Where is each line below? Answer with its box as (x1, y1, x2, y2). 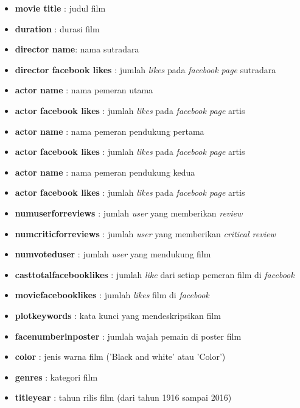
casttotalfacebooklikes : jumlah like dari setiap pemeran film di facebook (15, 268, 295, 281)
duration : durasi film (15, 22, 100, 35)
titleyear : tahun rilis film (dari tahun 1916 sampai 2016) (15, 391, 232, 404)
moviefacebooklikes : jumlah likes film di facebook (15, 288, 209, 301)
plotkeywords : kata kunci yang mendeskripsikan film (15, 309, 221, 321)
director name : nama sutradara (15, 43, 139, 55)
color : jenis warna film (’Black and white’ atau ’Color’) (15, 350, 226, 363)
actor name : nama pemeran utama (15, 84, 153, 96)
